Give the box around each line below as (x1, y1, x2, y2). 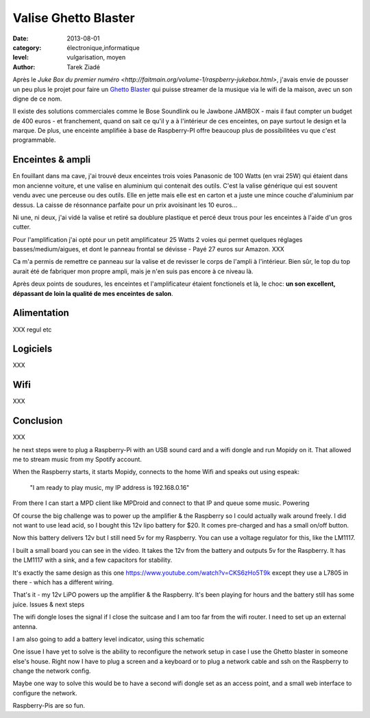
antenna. (12, 622, 38, 630)
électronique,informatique (66, 43, 140, 51)
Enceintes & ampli (12, 154, 91, 166)
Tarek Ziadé (66, 62, 101, 71)
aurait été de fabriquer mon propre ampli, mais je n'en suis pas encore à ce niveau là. (12, 267, 254, 275)
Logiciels (12, 343, 53, 355)
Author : (12, 62, 36, 71)
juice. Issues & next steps (12, 600, 85, 608)
